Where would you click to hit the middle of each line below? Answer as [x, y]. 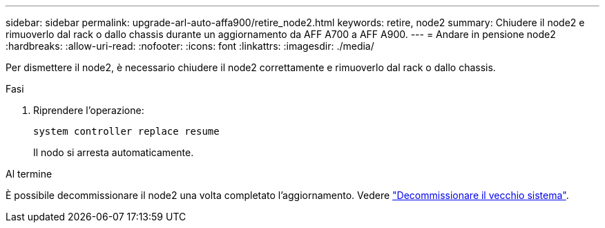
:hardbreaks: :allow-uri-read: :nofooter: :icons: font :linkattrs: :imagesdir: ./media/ [190, 46]
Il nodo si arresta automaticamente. [114, 152]
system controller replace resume [126, 131]
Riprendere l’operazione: [89, 110]
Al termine [29, 174]
